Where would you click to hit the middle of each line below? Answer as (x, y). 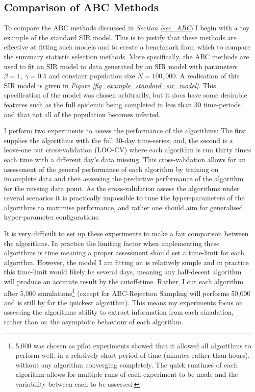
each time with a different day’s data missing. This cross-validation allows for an (125, 159)
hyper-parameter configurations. (52, 217)
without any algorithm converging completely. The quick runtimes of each (126, 364)
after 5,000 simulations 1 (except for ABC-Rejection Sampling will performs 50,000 (127, 292)
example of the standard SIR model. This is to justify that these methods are (120, 37)
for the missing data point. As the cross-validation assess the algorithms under (122, 188)
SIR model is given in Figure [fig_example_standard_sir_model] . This (110, 85)
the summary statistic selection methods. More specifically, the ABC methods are (127, 56)
